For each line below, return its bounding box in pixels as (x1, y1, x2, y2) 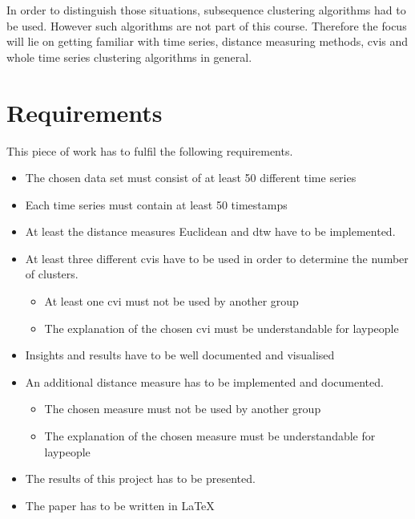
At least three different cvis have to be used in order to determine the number (25, 249, 409, 266)
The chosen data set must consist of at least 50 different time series (25, 169, 357, 186)
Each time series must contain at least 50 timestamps (25, 196, 288, 213)
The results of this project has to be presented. (25, 470, 256, 487)
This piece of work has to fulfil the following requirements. (6, 142, 293, 159)
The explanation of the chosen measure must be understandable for (44, 428, 376, 444)
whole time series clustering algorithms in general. (6, 48, 252, 65)
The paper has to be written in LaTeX (25, 497, 215, 513)
